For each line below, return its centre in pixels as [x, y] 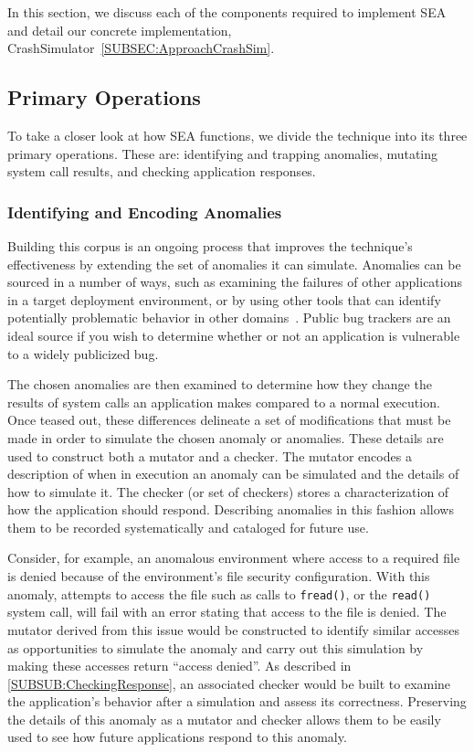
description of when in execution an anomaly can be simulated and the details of [233, 474]
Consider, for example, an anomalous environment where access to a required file [234, 558]
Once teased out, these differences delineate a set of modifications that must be [229, 420]
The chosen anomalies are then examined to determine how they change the [220, 384]
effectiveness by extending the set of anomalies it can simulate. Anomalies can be [234, 264]
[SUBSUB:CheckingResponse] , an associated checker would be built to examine [229, 683]
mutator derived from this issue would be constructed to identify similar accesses [234, 629]
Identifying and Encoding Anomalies [145, 212]
